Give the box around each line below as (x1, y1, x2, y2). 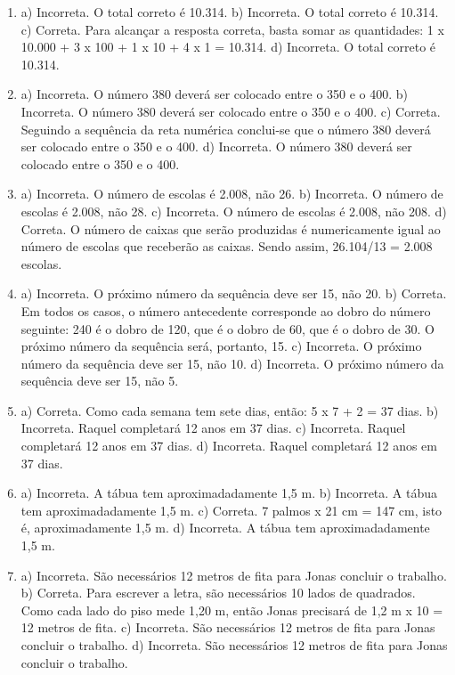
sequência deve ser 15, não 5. (20, 371, 179, 390)
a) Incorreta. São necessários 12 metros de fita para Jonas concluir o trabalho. (20, 565, 447, 584)
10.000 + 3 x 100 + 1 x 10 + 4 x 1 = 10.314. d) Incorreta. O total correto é (20, 37, 436, 56)
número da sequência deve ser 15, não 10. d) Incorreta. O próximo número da (20, 354, 444, 372)
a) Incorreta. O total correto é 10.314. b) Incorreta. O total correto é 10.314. (20, 3, 439, 20)
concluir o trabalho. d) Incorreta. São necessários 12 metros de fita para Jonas (20, 636, 448, 654)
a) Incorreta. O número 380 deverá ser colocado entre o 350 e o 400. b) (20, 85, 409, 103)
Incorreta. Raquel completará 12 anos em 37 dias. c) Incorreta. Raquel (20, 419, 406, 437)
